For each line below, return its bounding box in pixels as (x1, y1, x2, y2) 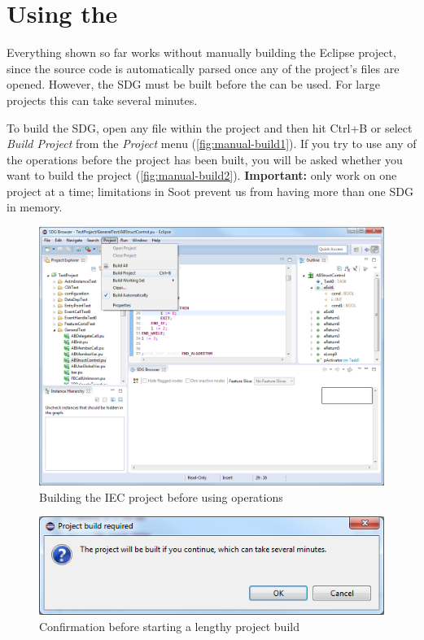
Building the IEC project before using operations (39, 488, 283, 505)
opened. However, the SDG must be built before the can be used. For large (7, 76, 380, 93)
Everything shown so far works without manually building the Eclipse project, (7, 44, 396, 61)
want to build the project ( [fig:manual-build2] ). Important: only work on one (7, 167, 397, 184)
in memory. (7, 198, 63, 216)
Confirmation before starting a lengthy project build (39, 617, 299, 634)
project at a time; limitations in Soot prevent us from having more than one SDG (7, 182, 413, 199)
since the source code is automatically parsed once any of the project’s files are (7, 59, 400, 76)
